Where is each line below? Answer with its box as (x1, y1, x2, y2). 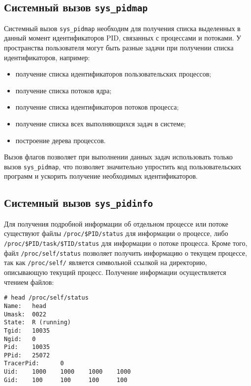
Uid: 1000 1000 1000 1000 (4, 368, 131, 376)
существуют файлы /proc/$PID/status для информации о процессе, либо (4, 228, 228, 238)
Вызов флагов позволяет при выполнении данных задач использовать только (4, 152, 233, 162)
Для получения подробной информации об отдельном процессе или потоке (4, 218, 228, 229)
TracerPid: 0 (4, 360, 64, 367)
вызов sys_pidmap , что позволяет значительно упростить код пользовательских (4, 161, 242, 171)
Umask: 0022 (4, 310, 46, 318)
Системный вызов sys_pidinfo (4, 195, 153, 210)
